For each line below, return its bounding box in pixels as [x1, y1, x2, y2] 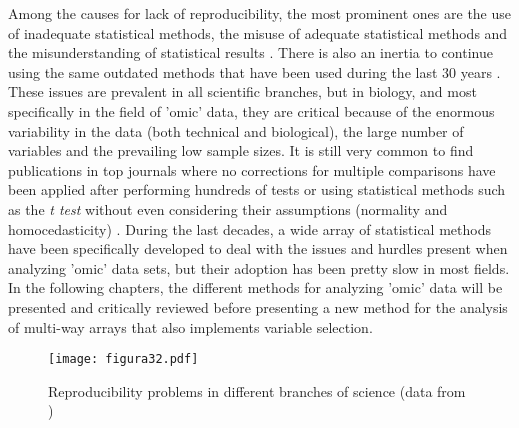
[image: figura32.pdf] [48, 352, 199, 367]
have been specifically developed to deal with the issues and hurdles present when [8, 238, 508, 259]
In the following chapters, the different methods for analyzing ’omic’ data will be [8, 277, 503, 298]
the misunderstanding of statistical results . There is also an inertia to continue [8, 42, 493, 63]
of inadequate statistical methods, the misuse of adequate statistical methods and [8, 22, 508, 43]
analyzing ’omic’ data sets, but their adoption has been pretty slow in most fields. [8, 257, 510, 278]
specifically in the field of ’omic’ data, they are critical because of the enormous [8, 100, 495, 121]
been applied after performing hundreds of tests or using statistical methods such [8, 179, 506, 200]
